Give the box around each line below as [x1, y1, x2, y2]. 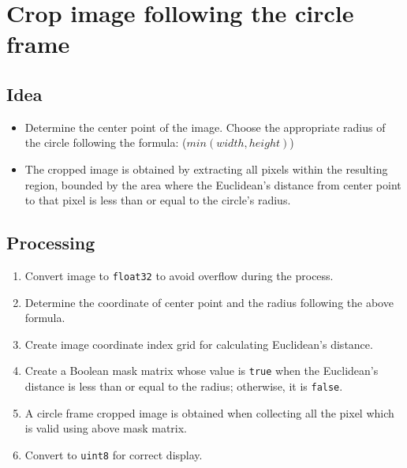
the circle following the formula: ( [24, 134, 187, 151]
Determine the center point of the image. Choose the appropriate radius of [24, 118, 386, 135]
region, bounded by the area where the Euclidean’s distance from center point [24, 176, 401, 193]
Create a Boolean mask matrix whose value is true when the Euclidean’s [24, 362, 379, 379]
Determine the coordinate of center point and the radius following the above [24, 294, 394, 310]
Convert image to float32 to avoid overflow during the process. [24, 267, 334, 283]
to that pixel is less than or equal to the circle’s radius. [24, 192, 291, 208]
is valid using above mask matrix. [24, 420, 188, 436]
